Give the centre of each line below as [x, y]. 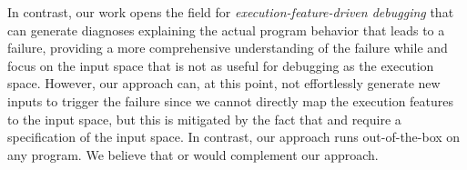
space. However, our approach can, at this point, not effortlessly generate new [224, 83]
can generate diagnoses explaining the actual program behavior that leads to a [226, 30]
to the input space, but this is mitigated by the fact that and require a [204, 119]
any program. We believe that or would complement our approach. [193, 154]
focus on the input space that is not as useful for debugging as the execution [221, 65]
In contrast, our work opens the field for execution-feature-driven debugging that [231, 12]
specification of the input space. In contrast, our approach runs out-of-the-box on [234, 137]
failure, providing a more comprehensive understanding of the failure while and [228, 48]
